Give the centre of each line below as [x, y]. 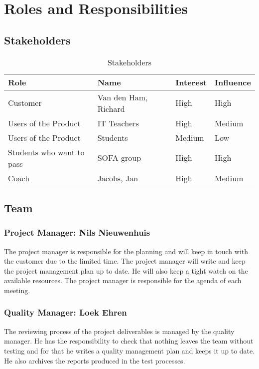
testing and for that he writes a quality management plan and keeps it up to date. [129, 350]
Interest [191, 82]
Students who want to [46, 152]
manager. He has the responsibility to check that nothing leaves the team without [129, 341]
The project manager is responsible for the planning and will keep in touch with [126, 251]
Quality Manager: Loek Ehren [65, 312]
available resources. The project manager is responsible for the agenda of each [123, 280]
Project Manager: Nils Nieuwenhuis [77, 232]
